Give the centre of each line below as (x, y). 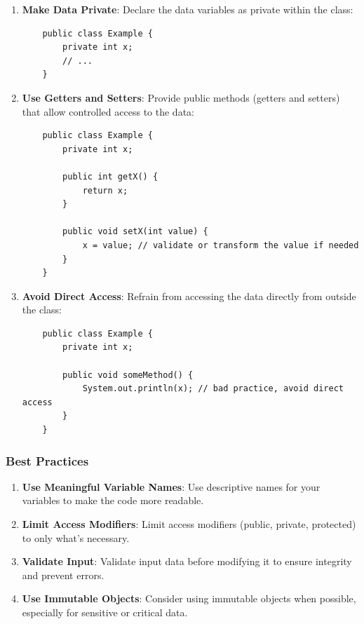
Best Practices (47, 460)
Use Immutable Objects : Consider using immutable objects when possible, (189, 598)
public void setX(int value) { (135, 232)
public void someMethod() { (128, 375)
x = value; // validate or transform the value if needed (221, 245)
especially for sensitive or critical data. (105, 612)
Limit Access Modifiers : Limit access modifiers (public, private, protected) (189, 524)
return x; (105, 190)
